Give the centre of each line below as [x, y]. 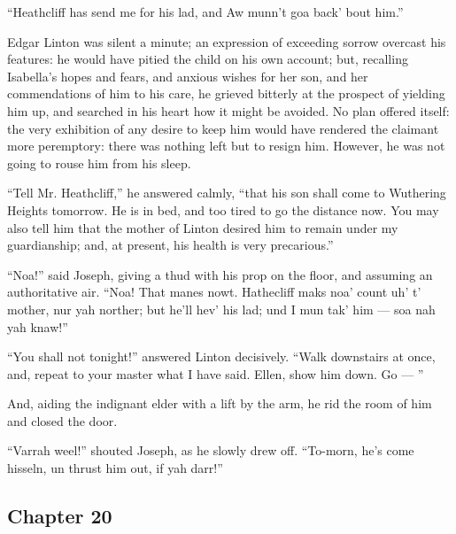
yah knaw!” [38, 326]
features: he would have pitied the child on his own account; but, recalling [208, 59]
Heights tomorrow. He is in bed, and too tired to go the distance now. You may [223, 209]
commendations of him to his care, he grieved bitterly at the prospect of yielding [226, 93]
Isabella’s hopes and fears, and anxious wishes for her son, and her [188, 76]
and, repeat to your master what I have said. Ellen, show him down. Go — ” [216, 373]
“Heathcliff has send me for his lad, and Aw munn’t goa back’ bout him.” [205, 12]
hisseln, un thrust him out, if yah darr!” [115, 468]
